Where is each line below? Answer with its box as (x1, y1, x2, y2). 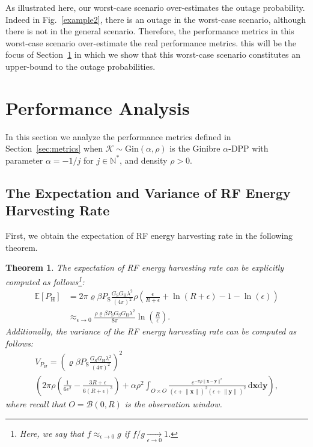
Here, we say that (19, 427, 84, 439)
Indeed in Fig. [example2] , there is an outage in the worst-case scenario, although (5, 13, 306, 25)
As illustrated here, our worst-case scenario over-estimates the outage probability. (5, 1, 305, 13)
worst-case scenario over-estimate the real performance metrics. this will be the (5, 36, 297, 49)
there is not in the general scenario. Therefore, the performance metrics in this (5, 25, 294, 37)
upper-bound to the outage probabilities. (5, 60, 156, 72)
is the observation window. (124, 397, 222, 410)
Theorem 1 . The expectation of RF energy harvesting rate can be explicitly (5, 261, 284, 274)
